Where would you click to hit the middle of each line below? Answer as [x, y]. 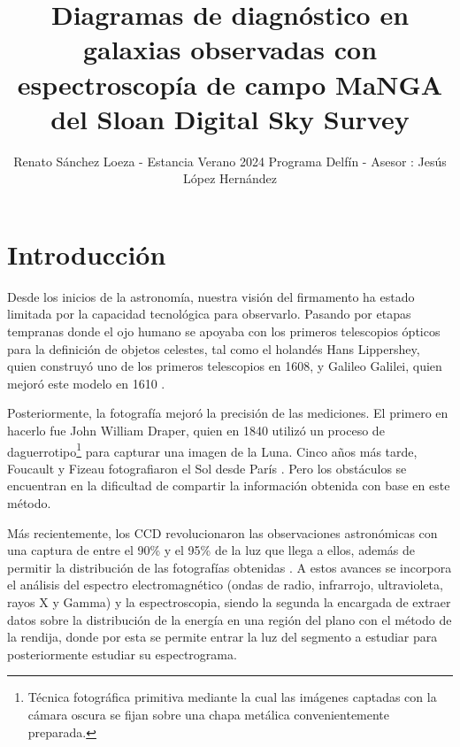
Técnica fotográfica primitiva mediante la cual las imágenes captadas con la [232, 697]
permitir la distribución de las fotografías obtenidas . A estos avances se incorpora [230, 567]
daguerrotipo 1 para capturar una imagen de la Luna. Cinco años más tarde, [212, 450]
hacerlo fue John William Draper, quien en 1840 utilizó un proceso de [196, 430]
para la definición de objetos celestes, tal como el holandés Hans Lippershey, [214, 348]
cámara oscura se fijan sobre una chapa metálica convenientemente [209, 714]
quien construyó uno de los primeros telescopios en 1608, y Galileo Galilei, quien [225, 366]
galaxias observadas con [230, 49]
